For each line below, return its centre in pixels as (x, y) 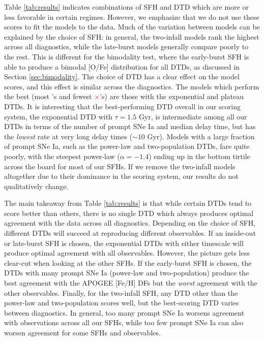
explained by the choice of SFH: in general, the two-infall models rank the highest (132, 36)
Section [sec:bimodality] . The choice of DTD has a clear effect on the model (122, 76)
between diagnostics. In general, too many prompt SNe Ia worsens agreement (124, 312)
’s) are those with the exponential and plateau (172, 96)
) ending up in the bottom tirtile (199, 156)
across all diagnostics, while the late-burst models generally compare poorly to (126, 46)
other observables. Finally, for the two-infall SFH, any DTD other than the (121, 292)
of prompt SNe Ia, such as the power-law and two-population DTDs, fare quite (127, 146)
